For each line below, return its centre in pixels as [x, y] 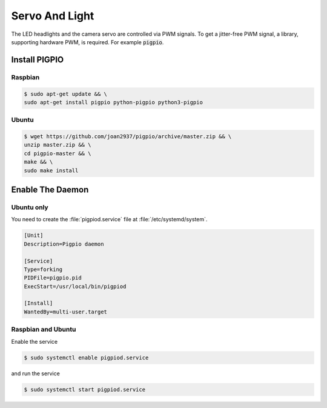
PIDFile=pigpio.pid [53, 278]
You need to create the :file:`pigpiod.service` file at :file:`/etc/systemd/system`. [109, 219]
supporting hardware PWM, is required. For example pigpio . [88, 42]
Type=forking [43, 269]
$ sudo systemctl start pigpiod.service [84, 389]
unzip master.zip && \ [58, 145]
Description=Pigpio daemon [64, 244]
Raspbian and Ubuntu [44, 329]
